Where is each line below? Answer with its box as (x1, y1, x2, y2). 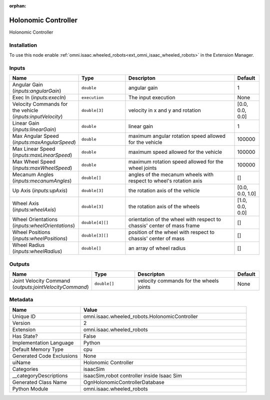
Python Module (12, 385, 48, 392)
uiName (12, 359, 31, 366)
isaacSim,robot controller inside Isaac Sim (83, 372, 182, 379)
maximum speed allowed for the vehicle (128, 148, 222, 155)
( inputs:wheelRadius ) (12, 248, 62, 255)
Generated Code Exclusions (12, 352, 78, 359)
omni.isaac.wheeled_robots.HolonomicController (83, 313, 198, 320)
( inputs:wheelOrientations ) (12, 222, 75, 229)
